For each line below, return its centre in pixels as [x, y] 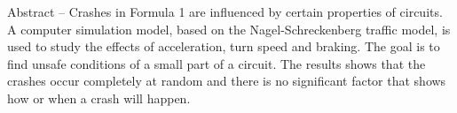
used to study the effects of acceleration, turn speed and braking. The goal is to [224, 46]
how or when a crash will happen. [99, 98]
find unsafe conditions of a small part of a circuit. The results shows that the [217, 63]
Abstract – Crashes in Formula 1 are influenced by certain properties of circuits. [225, 11]
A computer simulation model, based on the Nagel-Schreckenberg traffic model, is [229, 29]
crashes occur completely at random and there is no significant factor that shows [227, 81]
